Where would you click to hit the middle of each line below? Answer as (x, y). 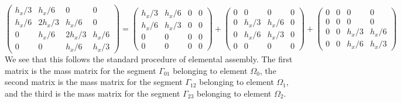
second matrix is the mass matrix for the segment (94, 82)
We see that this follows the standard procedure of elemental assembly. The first (149, 59)
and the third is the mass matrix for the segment (92, 93)
